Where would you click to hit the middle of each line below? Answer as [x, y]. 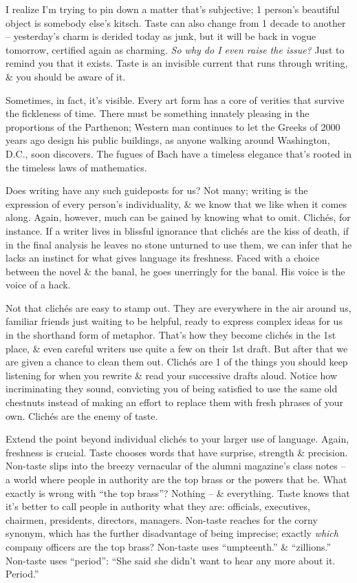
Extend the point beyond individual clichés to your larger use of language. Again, [177, 439]
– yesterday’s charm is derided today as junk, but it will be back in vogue [161, 36]
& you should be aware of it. [66, 76]
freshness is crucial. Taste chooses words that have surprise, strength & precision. [177, 452]
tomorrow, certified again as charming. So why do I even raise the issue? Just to [175, 49]
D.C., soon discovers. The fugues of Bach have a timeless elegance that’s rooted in [178, 153]
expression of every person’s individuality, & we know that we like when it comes [176, 203]
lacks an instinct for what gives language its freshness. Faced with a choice [163, 258]
